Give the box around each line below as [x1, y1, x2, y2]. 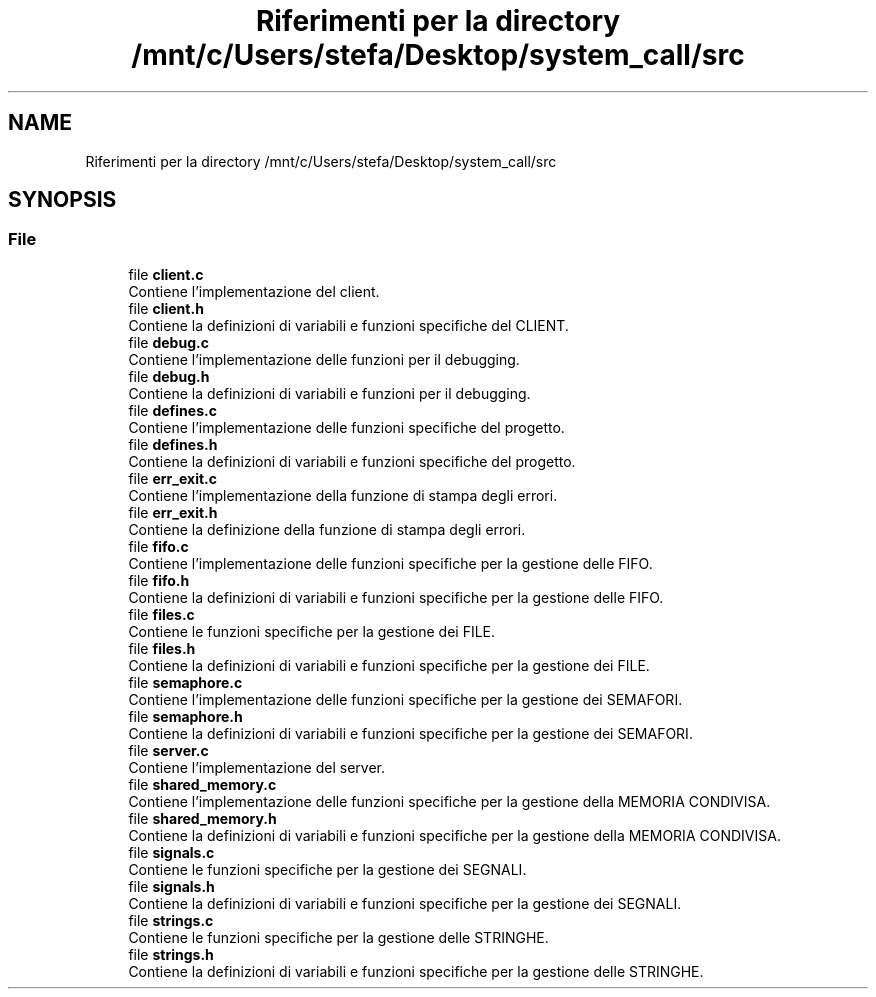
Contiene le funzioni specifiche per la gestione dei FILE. [128, 622, 496, 640]
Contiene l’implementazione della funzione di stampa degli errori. [128, 486, 558, 504]
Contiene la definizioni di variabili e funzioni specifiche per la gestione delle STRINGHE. [128, 962, 704, 980]
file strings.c [128, 911, 214, 929]
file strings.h [128, 945, 214, 963]
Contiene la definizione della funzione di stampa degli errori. [128, 520, 526, 538]
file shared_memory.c [128, 775, 277, 793]
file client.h [128, 299, 204, 317]
